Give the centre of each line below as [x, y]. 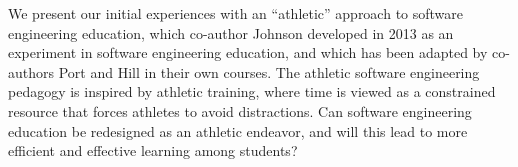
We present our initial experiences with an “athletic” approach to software [236, 13]
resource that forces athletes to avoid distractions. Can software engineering [240, 110]
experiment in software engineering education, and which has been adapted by [248, 52]
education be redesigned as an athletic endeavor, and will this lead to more [238, 130]
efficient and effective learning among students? [153, 150]
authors [31, 71]
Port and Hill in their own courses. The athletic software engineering [269, 71]
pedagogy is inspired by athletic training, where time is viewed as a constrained [252, 91]
